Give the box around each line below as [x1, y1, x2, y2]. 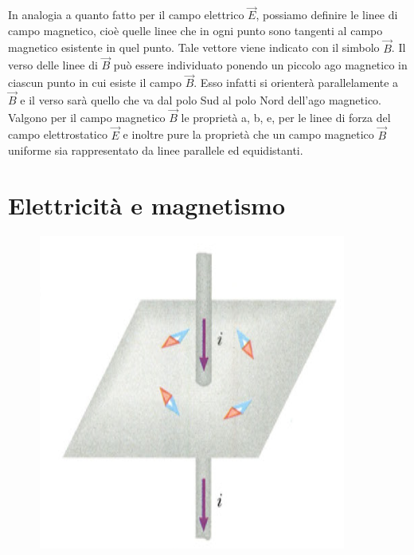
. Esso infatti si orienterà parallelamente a [193, 74, 399, 91]
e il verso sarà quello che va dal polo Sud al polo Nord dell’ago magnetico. [20, 92, 382, 108]
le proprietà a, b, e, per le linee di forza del [181, 108, 391, 125]
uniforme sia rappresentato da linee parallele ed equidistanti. [8, 142, 303, 159]
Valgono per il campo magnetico [8, 108, 166, 125]
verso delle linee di [8, 57, 98, 73]
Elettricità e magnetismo [8, 189, 286, 222]
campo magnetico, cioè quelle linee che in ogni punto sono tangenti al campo [8, 22, 383, 38]
